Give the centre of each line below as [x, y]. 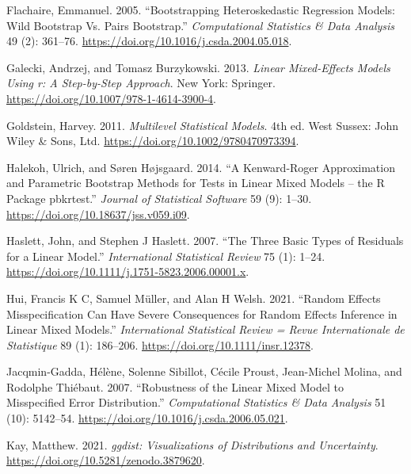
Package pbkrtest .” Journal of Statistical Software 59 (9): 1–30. [159, 198]
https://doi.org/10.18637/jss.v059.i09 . [98, 214]
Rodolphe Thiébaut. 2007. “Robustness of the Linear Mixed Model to [175, 386]
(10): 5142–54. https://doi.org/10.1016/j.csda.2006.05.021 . [147, 418]
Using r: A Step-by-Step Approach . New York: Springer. [141, 83]
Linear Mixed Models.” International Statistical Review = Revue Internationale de [205, 329]
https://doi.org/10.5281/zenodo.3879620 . [106, 460]
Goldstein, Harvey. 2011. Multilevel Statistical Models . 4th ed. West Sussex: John [203, 125]
